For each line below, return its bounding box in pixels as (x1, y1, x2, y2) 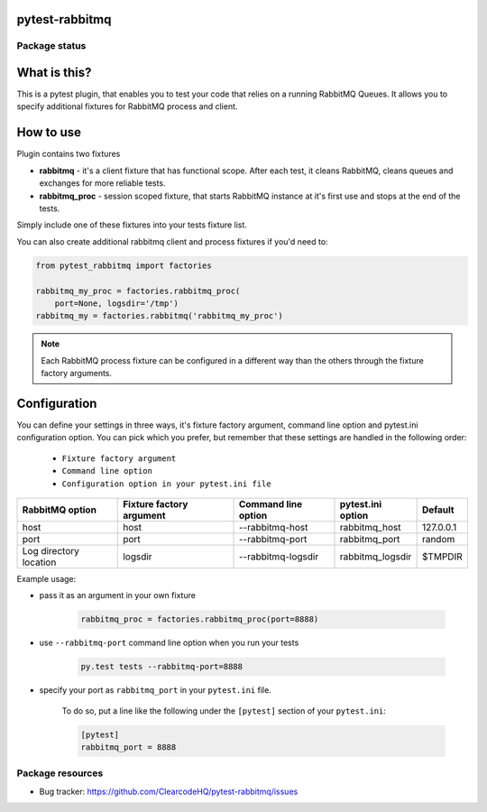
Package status (16, 40, 87, 52)
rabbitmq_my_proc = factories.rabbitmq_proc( (35, 285, 241, 296)
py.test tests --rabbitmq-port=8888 (80, 661, 243, 672)
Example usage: (16, 573, 77, 584)
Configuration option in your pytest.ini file (61, 478, 271, 489)
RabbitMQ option (22, 503, 96, 516)
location (22, 556, 57, 568)
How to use (16, 125, 81, 140)
